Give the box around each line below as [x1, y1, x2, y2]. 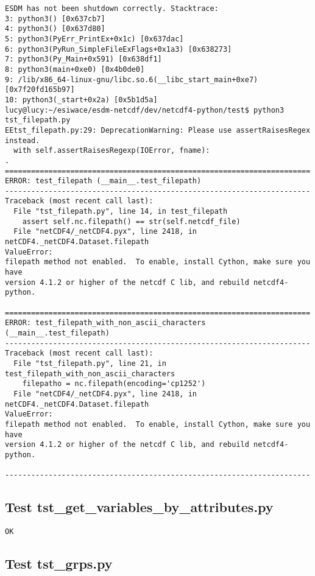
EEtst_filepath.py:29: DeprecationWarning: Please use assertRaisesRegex [5, 125, 311, 135]
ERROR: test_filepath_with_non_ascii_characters [5, 318, 206, 328]
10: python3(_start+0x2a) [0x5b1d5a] [5, 95, 158, 104]
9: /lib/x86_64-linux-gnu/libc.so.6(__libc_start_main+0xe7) [5, 75, 258, 84]
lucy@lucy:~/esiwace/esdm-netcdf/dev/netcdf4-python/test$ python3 [5, 105, 285, 114]
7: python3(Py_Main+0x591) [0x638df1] [5, 55, 162, 64]
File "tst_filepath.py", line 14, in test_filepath [13, 207, 228, 216]
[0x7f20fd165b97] [5, 85, 75, 94]
